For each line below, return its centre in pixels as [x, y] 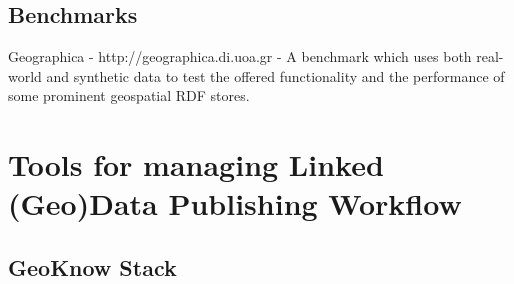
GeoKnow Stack [92, 266]
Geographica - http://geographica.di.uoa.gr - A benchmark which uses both [240, 56]
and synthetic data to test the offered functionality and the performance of [275, 75]
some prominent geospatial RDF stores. [129, 95]
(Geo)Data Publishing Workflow [235, 203]
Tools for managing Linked [196, 164]
